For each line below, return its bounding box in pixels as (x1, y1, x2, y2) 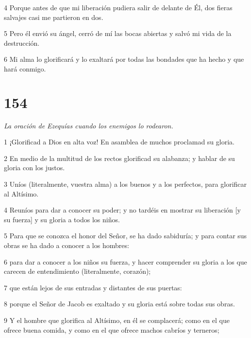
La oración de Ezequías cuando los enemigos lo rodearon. (4, 120, 173, 130)
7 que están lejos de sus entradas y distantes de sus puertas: (4, 282, 182, 292)
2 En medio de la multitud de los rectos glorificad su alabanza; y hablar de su (4, 153, 235, 163)
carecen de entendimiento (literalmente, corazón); (4, 266, 151, 276)
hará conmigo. (4, 63, 46, 73)
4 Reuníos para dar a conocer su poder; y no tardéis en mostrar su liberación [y (4, 205, 241, 215)
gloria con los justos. (4, 162, 65, 173)
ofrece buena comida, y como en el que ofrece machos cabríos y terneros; (4, 324, 219, 335)
